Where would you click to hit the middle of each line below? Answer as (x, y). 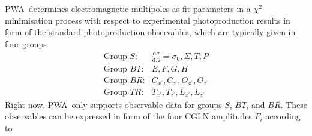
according (283, 116)
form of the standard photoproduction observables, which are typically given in (150, 32)
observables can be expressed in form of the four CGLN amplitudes (128, 116)
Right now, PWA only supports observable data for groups (113, 104)
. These (294, 104)
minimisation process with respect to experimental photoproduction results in (148, 20)
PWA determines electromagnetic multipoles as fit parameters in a (128, 8)
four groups (26, 43)
